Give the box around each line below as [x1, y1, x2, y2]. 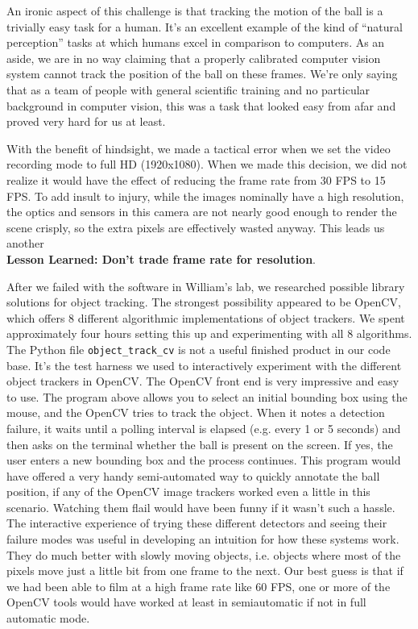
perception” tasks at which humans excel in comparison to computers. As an [6, 34, 385, 51]
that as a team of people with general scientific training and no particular [6, 81, 370, 98]
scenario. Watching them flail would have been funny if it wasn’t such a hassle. [6, 498, 395, 515]
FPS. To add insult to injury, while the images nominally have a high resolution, [6, 187, 404, 204]
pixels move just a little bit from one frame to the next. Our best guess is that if [6, 562, 404, 579]
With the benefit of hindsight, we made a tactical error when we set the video [6, 140, 391, 156]
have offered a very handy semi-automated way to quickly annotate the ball [6, 467, 380, 484]
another [6, 235, 44, 252]
